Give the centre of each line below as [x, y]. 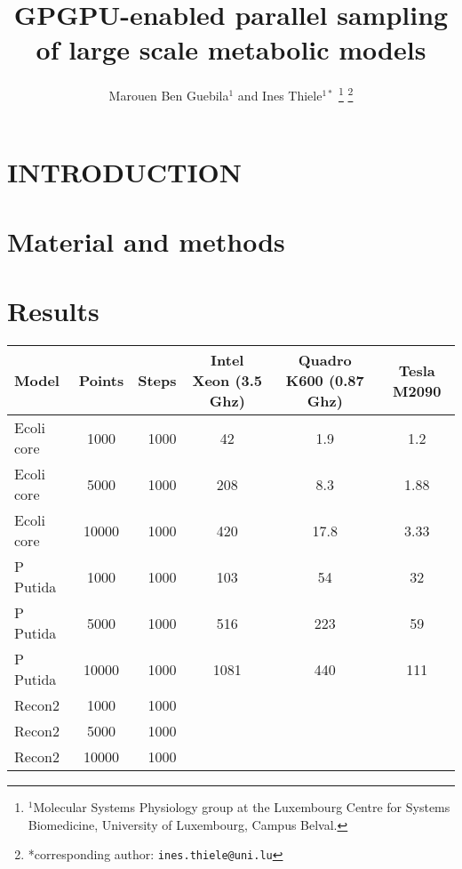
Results [53, 311]
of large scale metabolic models [231, 49]
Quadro [325, 360]
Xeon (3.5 [227, 381]
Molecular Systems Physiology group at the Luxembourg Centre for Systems [242, 807]
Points [101, 381]
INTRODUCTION [125, 171]
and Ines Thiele [280, 95]
